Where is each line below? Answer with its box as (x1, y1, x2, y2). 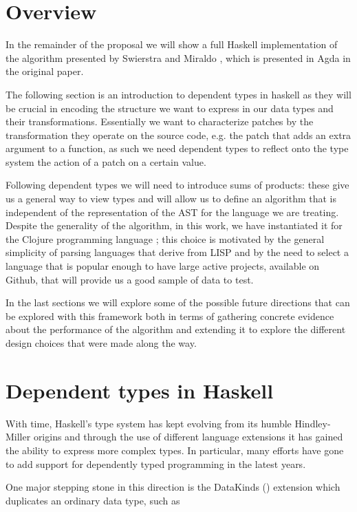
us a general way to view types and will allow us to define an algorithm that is (6, 191, 337, 206)
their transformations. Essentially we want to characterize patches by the (6, 114, 314, 129)
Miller (6, 429, 31, 444)
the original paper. (6, 64, 84, 78)
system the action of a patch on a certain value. (6, 154, 206, 169)
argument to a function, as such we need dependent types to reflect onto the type (6, 141, 349, 156)
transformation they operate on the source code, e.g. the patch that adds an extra (6, 127, 351, 142)
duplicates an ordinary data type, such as (6, 493, 180, 507)
